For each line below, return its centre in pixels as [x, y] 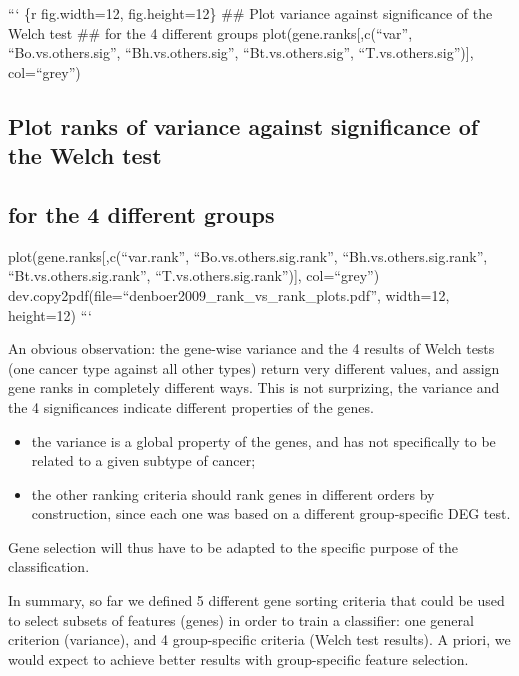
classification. [49, 566]
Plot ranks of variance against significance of [243, 125]
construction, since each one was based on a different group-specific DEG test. [271, 513]
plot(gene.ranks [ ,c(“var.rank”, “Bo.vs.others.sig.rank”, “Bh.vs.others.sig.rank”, [248, 255]
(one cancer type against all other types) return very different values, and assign [254, 367]
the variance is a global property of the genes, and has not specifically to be [263, 440]
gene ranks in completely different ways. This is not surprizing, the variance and [254, 387]
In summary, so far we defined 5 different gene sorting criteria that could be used [256, 600]
